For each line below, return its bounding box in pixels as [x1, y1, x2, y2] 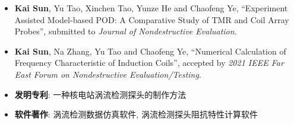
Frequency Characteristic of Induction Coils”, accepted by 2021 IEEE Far [14, 56, 284, 69]
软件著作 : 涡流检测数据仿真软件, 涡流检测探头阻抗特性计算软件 [14, 108, 258, 120]
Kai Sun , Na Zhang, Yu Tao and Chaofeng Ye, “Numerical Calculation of [14, 44, 286, 57]
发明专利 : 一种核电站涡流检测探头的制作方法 [14, 88, 186, 100]
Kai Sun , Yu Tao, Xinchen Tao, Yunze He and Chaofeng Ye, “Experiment [14, 2, 288, 14]
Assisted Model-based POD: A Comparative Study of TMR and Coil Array [14, 13, 289, 26]
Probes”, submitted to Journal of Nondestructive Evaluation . [14, 25, 237, 37]
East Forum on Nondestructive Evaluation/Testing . [14, 68, 201, 80]
